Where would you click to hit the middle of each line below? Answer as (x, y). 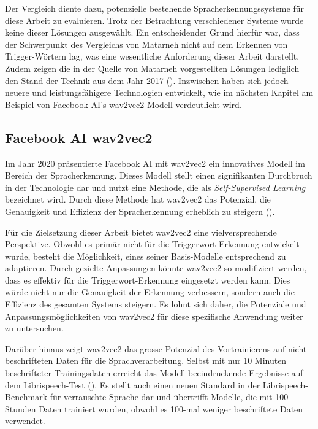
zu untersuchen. (34, 328)
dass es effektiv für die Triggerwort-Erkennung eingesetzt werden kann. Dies (148, 280)
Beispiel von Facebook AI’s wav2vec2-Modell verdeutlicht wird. (123, 104)
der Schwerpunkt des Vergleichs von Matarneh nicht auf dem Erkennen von (146, 44)
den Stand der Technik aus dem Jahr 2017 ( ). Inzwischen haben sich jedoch (147, 80)
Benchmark (26, 397)
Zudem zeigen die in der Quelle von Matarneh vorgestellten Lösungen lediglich (152, 68)
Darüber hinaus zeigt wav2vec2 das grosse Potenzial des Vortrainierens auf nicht (156, 348)
